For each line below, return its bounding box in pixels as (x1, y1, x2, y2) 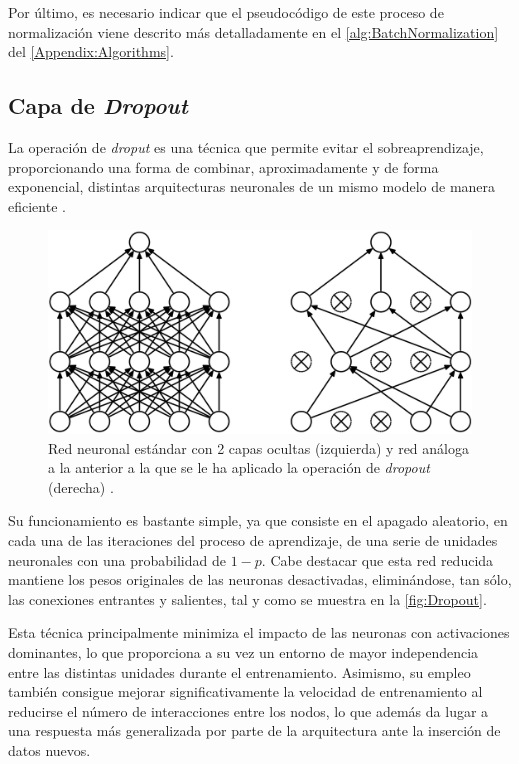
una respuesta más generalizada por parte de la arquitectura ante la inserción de (8, 720, 501, 741)
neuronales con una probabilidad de (8, 549, 226, 570)
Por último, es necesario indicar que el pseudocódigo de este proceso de (8, 2, 444, 22)
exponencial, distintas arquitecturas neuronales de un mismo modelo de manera (8, 176, 496, 197)
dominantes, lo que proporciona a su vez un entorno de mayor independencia (8, 642, 479, 663)
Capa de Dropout (8, 90, 188, 121)
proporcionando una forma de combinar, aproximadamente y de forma (8, 156, 439, 177)
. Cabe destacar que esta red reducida (261, 549, 494, 570)
